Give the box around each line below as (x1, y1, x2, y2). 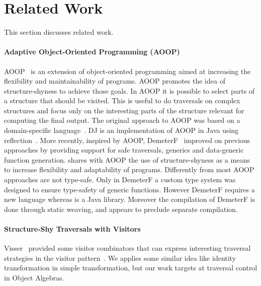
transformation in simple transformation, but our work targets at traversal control (4, 262, 257, 273)
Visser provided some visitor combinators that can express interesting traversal (4, 243, 251, 253)
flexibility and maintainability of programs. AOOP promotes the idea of (4, 76, 225, 86)
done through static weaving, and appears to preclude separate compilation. (4, 203, 238, 214)
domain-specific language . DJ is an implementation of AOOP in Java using (4, 125, 239, 135)
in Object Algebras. (4, 272, 64, 282)
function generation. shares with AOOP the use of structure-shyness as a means (4, 154, 250, 165)
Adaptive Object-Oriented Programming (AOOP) (4, 46, 180, 57)
